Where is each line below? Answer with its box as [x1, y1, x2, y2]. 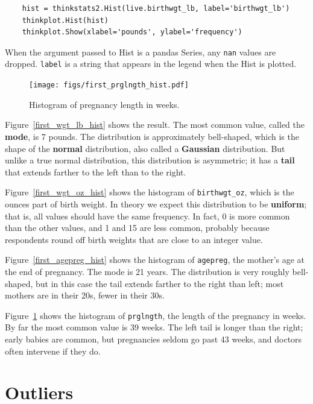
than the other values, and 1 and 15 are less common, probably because [5, 221, 270, 234]
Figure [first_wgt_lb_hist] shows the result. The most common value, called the [5, 118, 305, 131]
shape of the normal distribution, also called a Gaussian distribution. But [5, 142, 285, 154]
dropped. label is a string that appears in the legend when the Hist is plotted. [5, 57, 297, 70]
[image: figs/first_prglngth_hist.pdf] [29, 81, 189, 90]
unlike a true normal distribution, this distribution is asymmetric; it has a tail [5, 154, 295, 166]
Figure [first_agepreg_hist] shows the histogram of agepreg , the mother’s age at [5, 253, 305, 266]
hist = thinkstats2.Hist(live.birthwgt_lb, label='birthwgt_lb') [22, 4, 290, 13]
